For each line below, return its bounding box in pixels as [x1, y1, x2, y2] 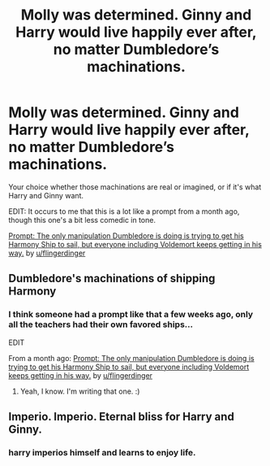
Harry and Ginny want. [8, 190, 84, 200]
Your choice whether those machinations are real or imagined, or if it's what [8, 181, 262, 192]
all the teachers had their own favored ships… [8, 319, 193, 330]
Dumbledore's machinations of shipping [8, 272, 216, 285]
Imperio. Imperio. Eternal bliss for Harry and [8, 410, 235, 424]
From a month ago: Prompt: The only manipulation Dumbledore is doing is [8, 353, 255, 363]
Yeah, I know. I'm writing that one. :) [19, 386, 140, 396]
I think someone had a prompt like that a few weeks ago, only [8, 309, 254, 320]
